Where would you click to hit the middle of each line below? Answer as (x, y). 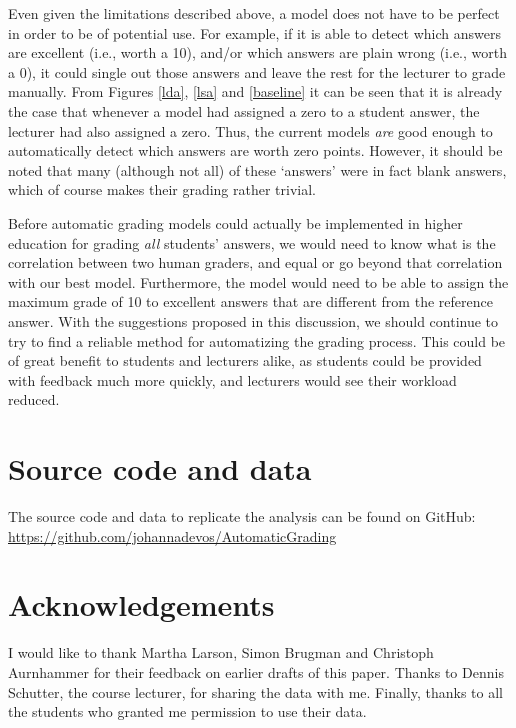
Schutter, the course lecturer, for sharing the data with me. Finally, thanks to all (255, 691)
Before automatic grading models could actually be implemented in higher (235, 222)
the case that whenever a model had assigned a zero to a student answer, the (244, 110)
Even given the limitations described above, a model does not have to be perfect (254, 13)
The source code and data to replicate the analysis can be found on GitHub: (242, 516)
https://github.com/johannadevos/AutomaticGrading (172, 535)
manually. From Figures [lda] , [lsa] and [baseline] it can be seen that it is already (255, 91)
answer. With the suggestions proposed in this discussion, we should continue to (253, 320)
